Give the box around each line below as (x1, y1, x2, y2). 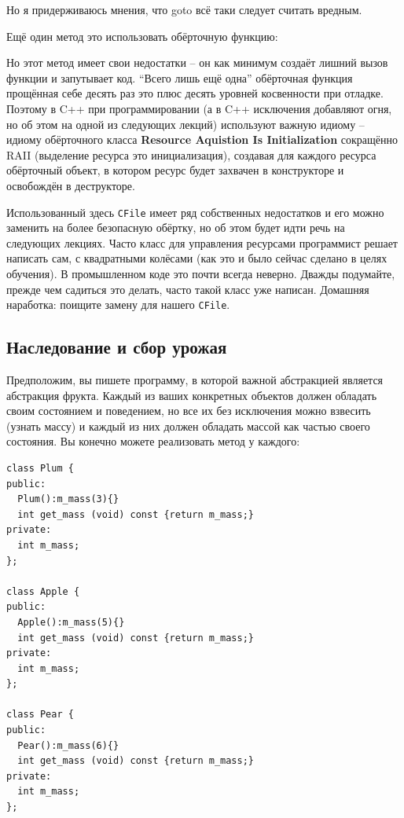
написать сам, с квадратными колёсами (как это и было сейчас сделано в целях (6, 250, 387, 266)
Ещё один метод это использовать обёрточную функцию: (6, 28, 278, 44)
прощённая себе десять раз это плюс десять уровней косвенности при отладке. (6, 85, 384, 101)
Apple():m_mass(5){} (17, 616, 125, 628)
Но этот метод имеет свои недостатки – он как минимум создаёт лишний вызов (6, 54, 388, 71)
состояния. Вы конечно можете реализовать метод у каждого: (6, 433, 300, 449)
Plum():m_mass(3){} (17, 493, 119, 505)
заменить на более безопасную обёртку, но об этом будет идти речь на (6, 219, 345, 236)
